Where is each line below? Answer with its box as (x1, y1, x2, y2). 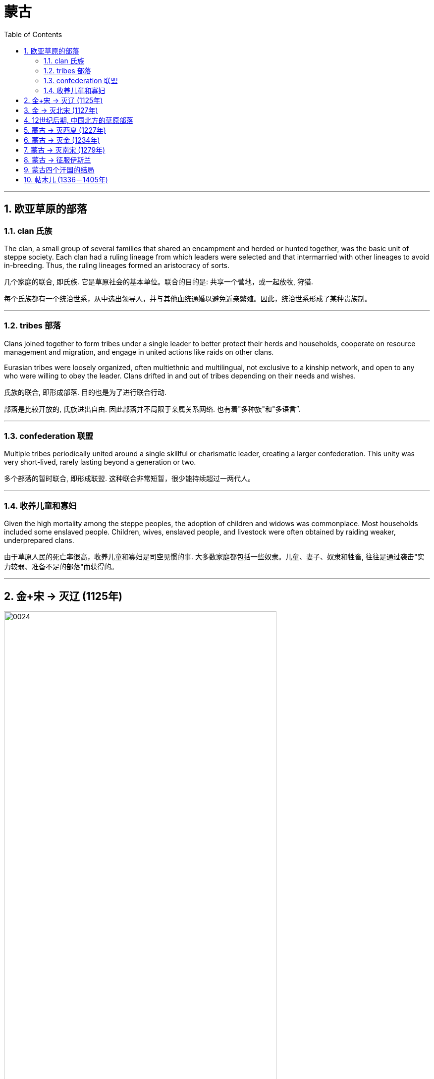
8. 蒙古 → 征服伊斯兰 (24, 155, 91, 164)
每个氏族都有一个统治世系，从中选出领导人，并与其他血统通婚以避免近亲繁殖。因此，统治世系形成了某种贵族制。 (4, 294, 372, 303)
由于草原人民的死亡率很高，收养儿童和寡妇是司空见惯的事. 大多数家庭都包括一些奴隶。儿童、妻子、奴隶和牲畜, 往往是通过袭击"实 (4, 552, 425, 561)
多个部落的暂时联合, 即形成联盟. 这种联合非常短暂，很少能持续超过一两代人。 (4, 474, 255, 483)
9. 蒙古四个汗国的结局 (24, 165, 95, 174)
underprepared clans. (4, 536, 74, 545)
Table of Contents (4, 30, 62, 39)
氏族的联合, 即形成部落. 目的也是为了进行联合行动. (4, 387, 166, 396)
